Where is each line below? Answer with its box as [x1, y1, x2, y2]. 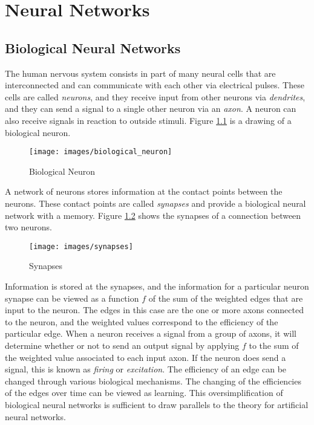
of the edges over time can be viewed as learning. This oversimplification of [5, 386, 283, 399]
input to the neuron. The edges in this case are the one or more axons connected [5, 303, 304, 316]
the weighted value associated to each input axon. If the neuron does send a [5, 351, 286, 363]
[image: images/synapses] [29, 242, 133, 251]
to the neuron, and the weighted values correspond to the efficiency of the [5, 315, 278, 328]
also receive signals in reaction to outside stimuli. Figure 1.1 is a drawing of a [5, 114, 292, 126]
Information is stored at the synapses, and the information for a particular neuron [5, 280, 309, 293]
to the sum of [249, 339, 299, 351]
